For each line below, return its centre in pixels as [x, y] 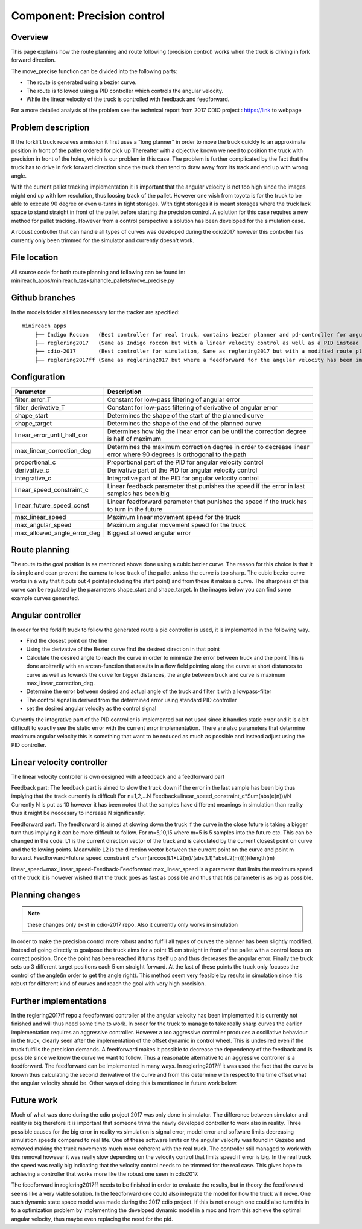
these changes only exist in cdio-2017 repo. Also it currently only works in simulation [133, 924]
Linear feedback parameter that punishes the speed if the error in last [206, 486]
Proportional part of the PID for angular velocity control [185, 462]
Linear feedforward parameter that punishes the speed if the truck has [207, 502]
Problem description [50, 128]
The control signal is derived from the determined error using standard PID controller [132, 700]
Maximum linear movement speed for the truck [174, 517]
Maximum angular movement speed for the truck [176, 524]
